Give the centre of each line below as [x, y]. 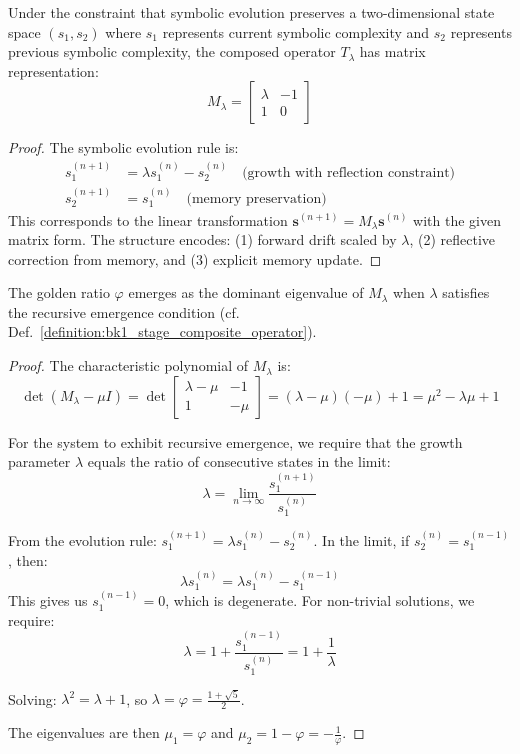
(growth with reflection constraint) [349, 172]
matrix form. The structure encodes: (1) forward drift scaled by [202, 239]
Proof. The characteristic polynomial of [128, 365]
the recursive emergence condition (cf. [124, 311]
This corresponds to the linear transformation [148, 219]
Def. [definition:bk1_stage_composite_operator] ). [162, 331]
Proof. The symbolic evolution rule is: [123, 147]
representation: [53, 70]
